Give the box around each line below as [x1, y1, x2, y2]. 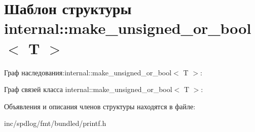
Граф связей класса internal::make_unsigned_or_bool [4, 84, 172, 95]
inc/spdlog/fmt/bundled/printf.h [4, 118, 106, 128]
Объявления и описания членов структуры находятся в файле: [4, 101, 196, 111]
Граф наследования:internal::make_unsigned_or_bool [4, 67, 172, 77]
